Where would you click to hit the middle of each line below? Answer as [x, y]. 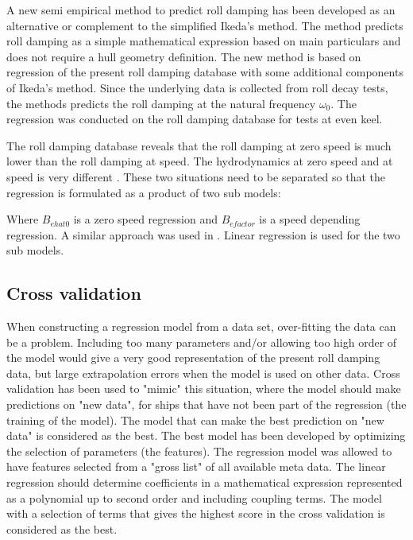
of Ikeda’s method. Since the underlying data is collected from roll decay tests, [197, 87]
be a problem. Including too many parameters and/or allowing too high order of [202, 342]
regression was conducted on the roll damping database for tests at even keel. [195, 119]
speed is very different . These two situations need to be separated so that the [196, 176]
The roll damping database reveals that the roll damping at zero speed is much [199, 145]
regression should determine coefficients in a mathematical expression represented [205, 482]
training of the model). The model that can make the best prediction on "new [195, 420]
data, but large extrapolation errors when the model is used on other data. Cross [203, 373]
